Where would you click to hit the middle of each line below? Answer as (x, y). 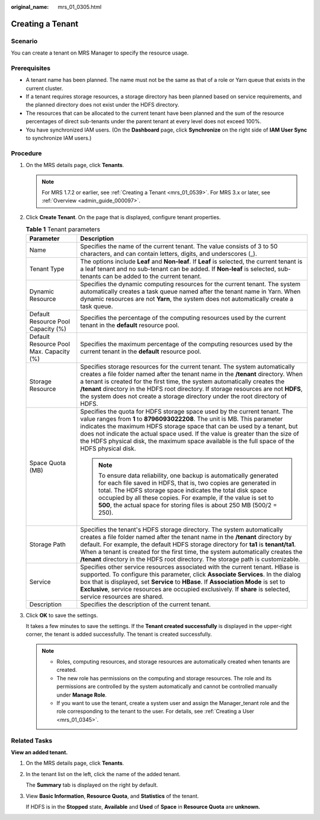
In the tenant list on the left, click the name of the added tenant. (103, 774)
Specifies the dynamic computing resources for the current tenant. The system (191, 284)
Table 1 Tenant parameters (63, 229)
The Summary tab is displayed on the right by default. (92, 785)
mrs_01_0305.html (80, 7)
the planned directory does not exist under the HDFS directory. (103, 105)
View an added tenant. (39, 752)
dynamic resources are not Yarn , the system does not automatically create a (187, 299)
